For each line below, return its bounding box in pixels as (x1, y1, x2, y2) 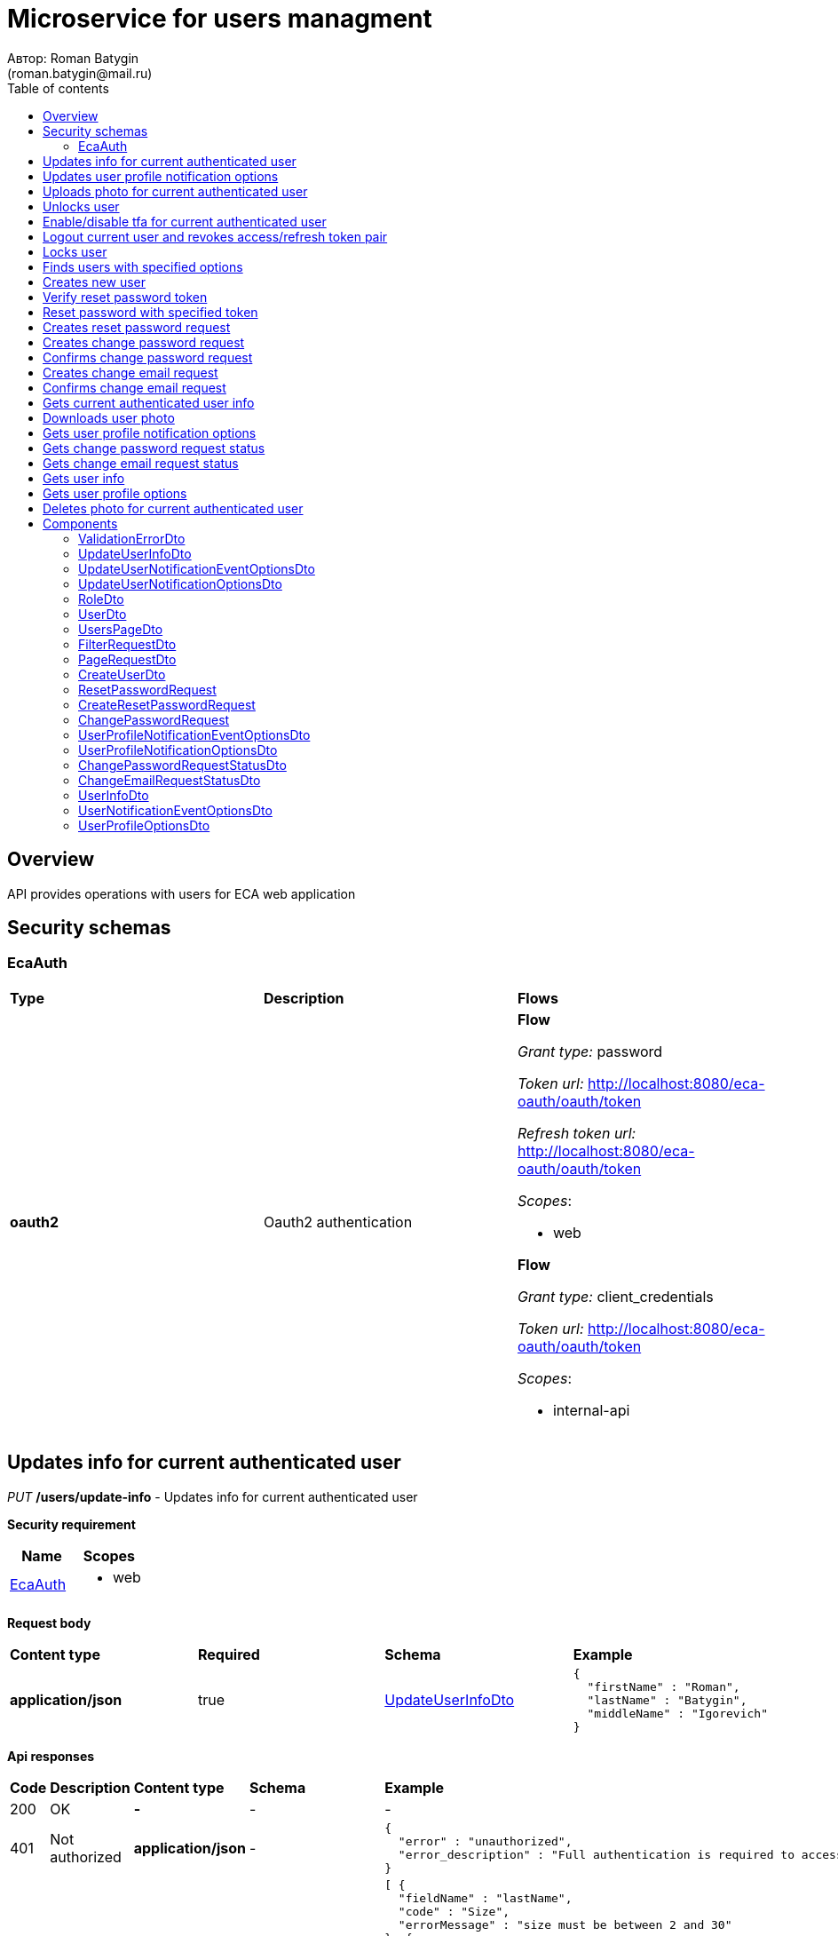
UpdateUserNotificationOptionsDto (78, 575, 282, 591)
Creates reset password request (43, 319, 231, 335)
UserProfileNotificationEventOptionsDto (78, 726, 311, 742)
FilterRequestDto (78, 636, 177, 652)
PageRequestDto (78, 651, 177, 667)
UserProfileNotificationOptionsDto (78, 742, 278, 758)
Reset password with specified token (43, 304, 258, 320)
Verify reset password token (43, 289, 208, 305)
